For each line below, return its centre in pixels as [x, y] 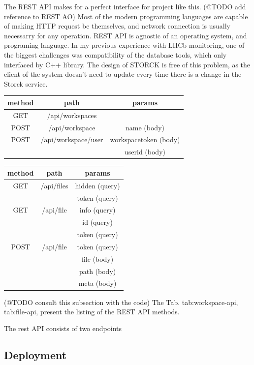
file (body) [97, 259]
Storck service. [26, 83]
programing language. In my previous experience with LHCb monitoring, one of [124, 45]
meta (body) [97, 283]
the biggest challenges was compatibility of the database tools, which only [115, 54]
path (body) [97, 271]
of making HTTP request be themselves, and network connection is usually [117, 26]
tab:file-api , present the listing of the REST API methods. [92, 312]
